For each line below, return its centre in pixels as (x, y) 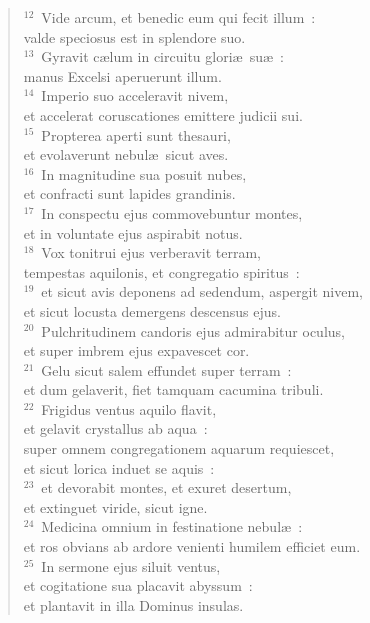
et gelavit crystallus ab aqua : (115, 428)
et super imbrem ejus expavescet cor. (136, 350)
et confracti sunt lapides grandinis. (129, 193)
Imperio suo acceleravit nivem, (135, 95)
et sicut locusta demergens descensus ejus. (152, 310)
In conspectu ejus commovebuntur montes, (172, 212)
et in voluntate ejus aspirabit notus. (133, 232)
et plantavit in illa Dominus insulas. (133, 604)
